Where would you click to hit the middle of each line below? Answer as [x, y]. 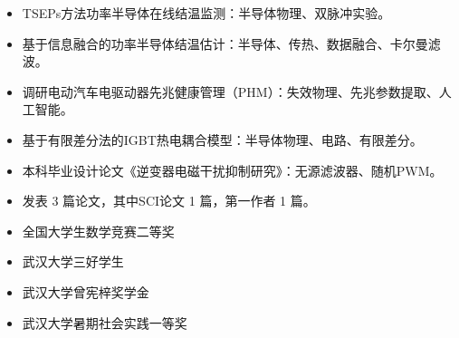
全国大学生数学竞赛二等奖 [98, 231]
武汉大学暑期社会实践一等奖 [105, 322]
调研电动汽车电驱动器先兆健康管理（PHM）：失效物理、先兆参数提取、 [230, 91]
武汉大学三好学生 [73, 261]
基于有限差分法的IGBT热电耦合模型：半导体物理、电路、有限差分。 [222, 139]
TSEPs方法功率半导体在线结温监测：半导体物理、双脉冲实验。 [206, 13]
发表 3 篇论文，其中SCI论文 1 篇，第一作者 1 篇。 [169, 201]
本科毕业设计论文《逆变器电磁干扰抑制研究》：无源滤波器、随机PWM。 [232, 170]
